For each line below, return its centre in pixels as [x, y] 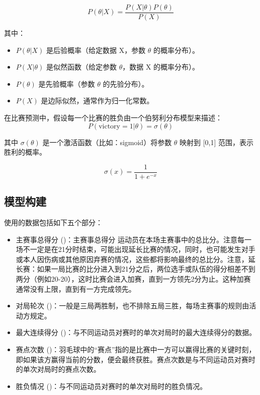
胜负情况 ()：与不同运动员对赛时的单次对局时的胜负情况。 [111, 386]
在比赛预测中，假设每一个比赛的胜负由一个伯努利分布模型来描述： [113, 118]
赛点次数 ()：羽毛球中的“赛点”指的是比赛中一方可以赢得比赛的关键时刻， [136, 349]
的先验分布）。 [126, 83]
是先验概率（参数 [67, 83]
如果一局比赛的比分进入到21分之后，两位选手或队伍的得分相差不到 [146, 269]
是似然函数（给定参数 [82, 67]
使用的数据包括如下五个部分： [53, 222]
